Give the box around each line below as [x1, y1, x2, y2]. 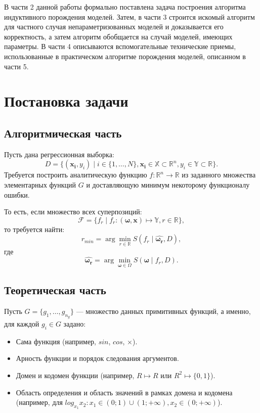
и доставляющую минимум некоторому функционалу [86, 179, 250, 190]
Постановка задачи [4, 90, 128, 111]
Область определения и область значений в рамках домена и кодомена [16, 387, 233, 397]
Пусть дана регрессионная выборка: [4, 149, 114, 159]
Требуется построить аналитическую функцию [4, 169, 147, 180]
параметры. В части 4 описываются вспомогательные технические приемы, [4, 41, 236, 52]
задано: [63, 318, 86, 329]
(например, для [16, 397, 63, 407]
